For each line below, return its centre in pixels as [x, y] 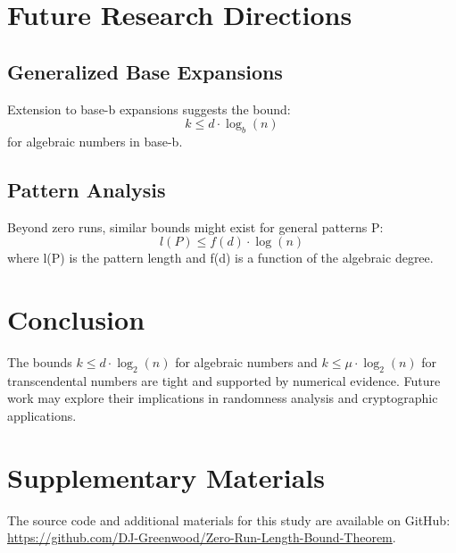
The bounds [40, 362]
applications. [42, 416]
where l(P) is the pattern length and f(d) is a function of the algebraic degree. [220, 258]
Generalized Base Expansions [145, 71]
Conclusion [76, 319]
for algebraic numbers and [246, 362]
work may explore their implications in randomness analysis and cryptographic [223, 398]
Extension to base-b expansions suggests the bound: [149, 109]
